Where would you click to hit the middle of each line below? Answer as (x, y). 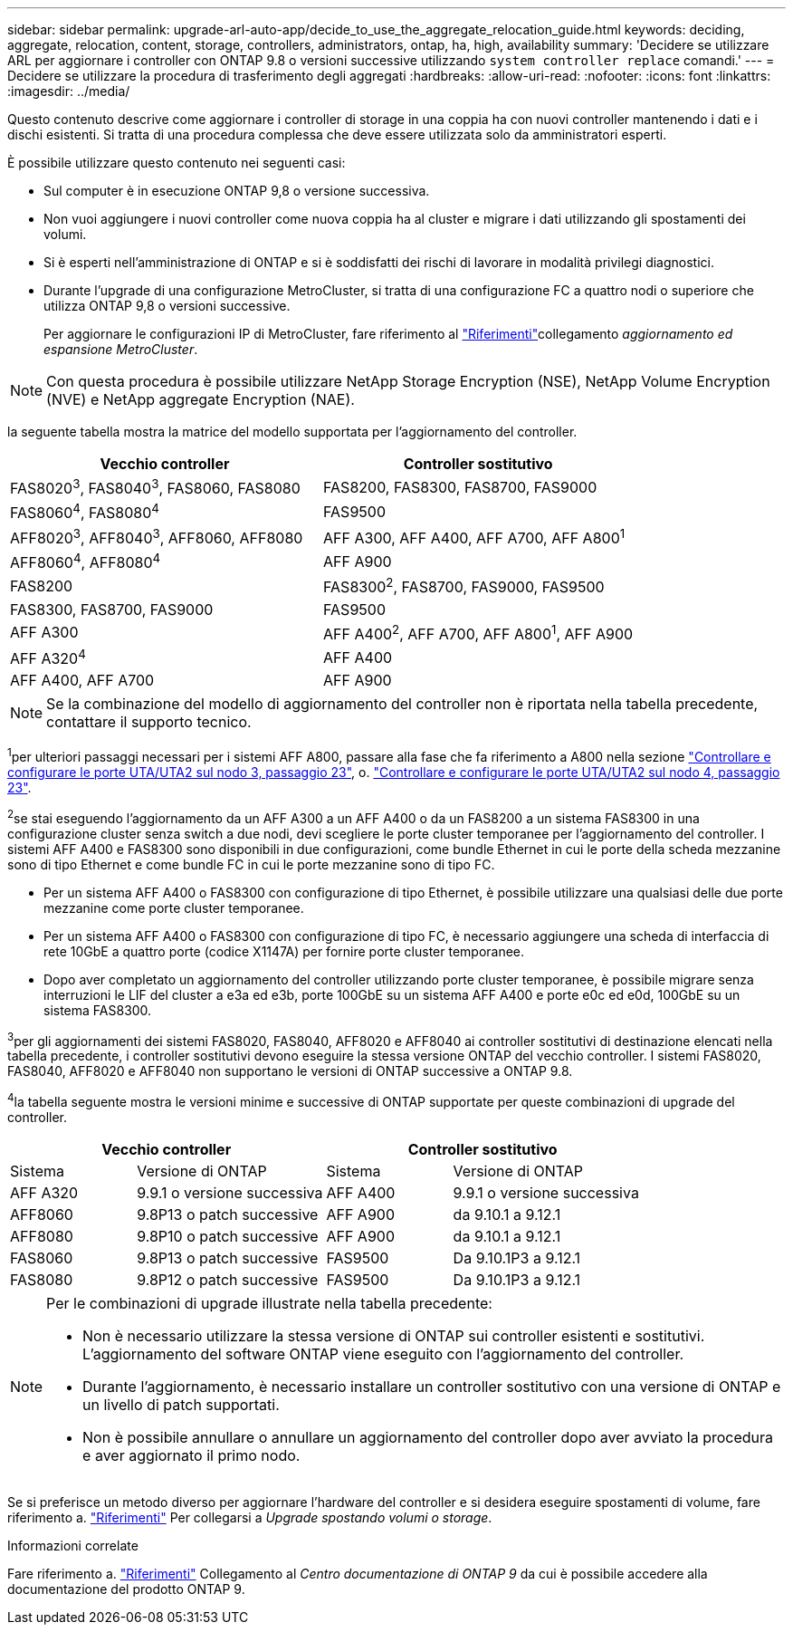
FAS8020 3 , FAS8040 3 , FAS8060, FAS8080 (155, 487)
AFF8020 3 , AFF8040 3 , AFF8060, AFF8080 (157, 536)
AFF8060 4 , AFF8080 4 (86, 561)
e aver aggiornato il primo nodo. (191, 1455)
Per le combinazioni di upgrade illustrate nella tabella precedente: (269, 1303)
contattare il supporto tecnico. (149, 722)
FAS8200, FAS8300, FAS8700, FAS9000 (460, 487)
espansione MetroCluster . (121, 349)
